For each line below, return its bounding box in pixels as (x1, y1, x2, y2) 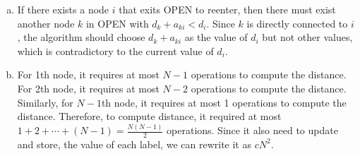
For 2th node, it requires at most (17, 80, 160, 95)
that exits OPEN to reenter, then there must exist (119, 2, 336, 16)
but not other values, (262, 30, 353, 44)
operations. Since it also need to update (167, 123, 338, 138)
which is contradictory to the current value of (17, 43, 214, 58)
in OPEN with (85, 16, 149, 30)
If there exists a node (17, 2, 109, 16)
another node (17, 16, 75, 30)
